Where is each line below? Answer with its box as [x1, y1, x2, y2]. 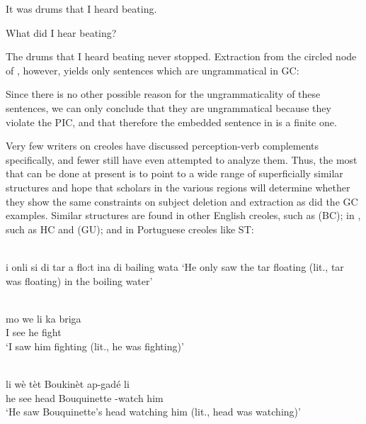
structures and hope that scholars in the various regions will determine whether [6, 179, 350, 194]
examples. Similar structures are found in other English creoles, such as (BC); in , [6, 208, 361, 223]
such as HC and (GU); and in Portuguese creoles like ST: [6, 221, 254, 236]
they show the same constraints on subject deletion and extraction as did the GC [6, 194, 358, 208]
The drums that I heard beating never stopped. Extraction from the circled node [6, 49, 357, 64]
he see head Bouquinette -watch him [6, 390, 164, 405]
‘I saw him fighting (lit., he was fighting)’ [6, 338, 184, 353]
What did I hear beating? [6, 25, 117, 40]
